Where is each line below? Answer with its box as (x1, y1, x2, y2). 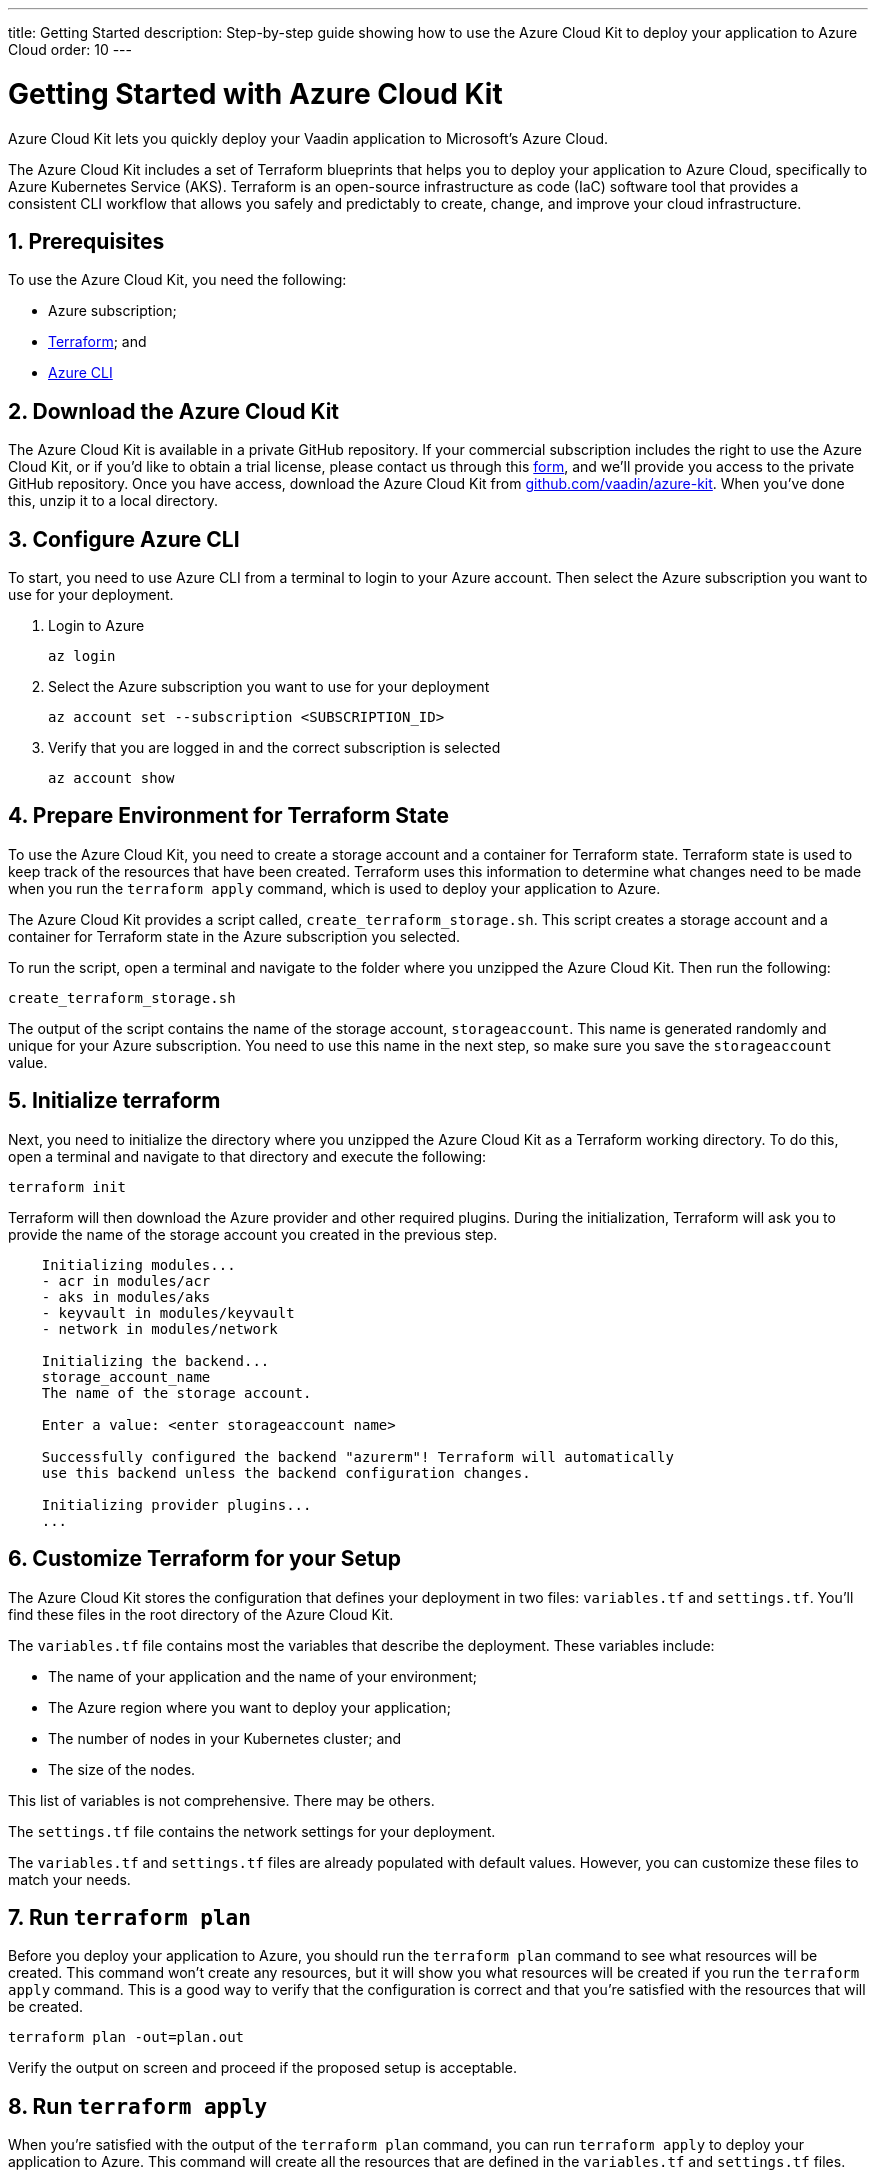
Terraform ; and (48, 333, 147, 351)
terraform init (8, 1178, 127, 1195)
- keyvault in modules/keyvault (41, 1304, 295, 1321)
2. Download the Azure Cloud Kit (8, 398, 340, 424)
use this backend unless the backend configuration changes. (41, 1464, 531, 1481)
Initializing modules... (41, 1256, 236, 1273)
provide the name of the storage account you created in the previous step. (8, 1225, 498, 1243)
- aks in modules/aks (41, 1288, 211, 1305)
